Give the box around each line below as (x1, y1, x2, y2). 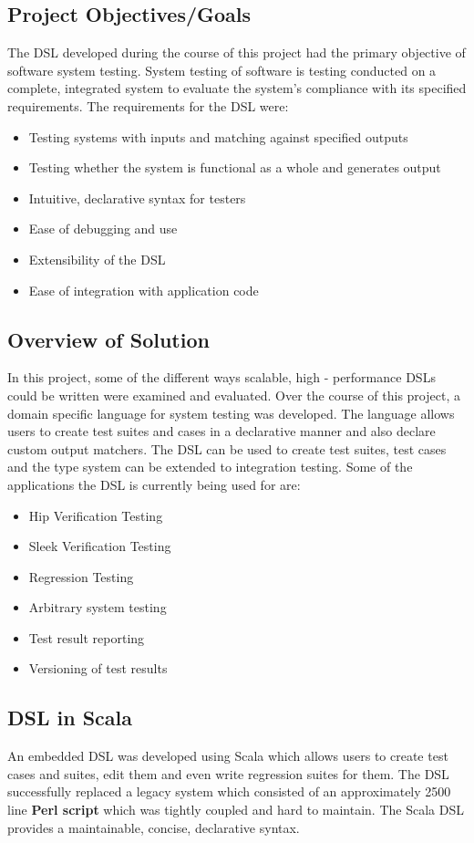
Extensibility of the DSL (28, 249, 166, 268)
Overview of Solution (7, 325, 210, 353)
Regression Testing (28, 567, 134, 586)
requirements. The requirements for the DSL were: (7, 96, 289, 115)
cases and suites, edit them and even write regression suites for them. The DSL (7, 764, 449, 783)
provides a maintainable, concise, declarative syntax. (7, 817, 300, 837)
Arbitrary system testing (28, 598, 167, 617)
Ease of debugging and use (28, 219, 178, 238)
